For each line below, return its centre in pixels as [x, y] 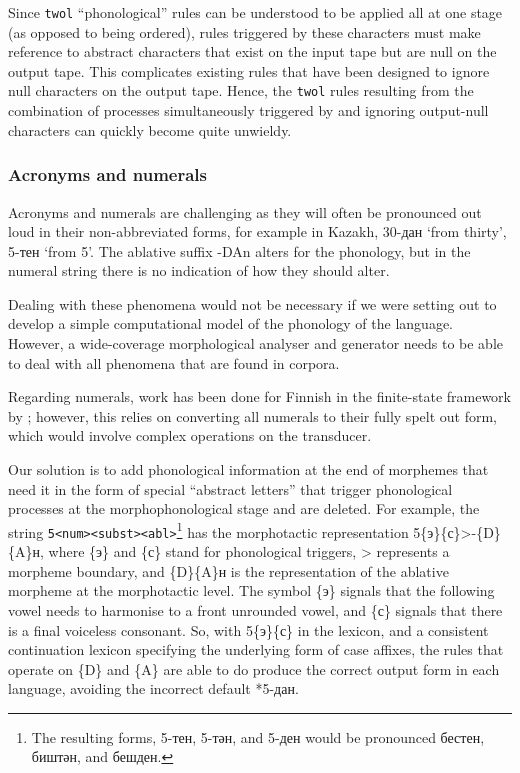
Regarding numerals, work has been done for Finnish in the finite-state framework [260, 396]
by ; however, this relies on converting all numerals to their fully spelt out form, [252, 415]
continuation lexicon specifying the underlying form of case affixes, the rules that [256, 649]
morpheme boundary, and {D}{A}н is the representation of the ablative [228, 570]
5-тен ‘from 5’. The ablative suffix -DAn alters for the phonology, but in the [239, 250]
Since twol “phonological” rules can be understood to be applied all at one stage [255, 12]
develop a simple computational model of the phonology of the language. [230, 323]
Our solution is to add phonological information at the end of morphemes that [248, 469]
